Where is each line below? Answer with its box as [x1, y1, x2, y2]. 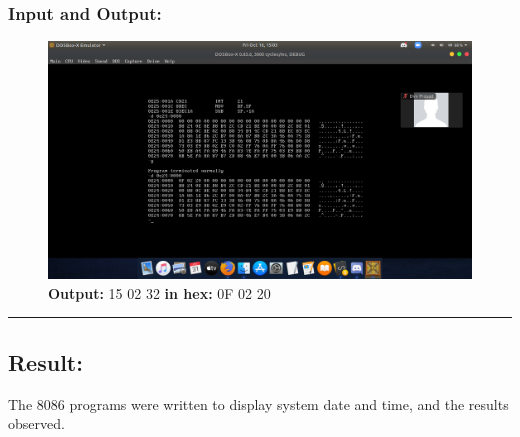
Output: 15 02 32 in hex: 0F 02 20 [48, 282, 271, 303]
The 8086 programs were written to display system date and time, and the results [8, 393, 509, 414]
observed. [8, 413, 65, 434]
